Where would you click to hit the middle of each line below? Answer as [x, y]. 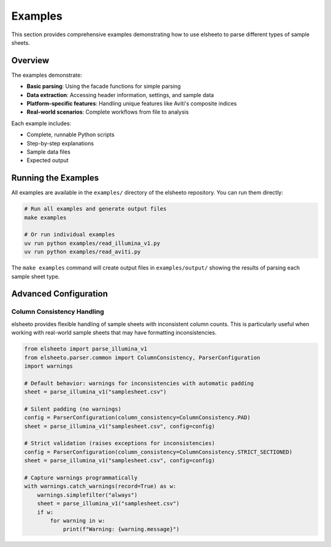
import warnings [49, 366]
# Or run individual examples [70, 235]
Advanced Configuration [60, 294]
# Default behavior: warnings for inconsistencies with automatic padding [139, 383]
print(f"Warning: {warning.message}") [121, 529]
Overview [30, 60]
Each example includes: [41, 123]
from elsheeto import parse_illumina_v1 [86, 349]
